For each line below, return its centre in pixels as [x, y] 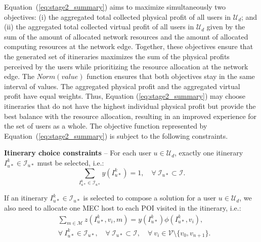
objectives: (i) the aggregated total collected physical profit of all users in [118, 16]
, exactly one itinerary [209, 153]
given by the [226, 27]
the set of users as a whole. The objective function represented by [106, 126]
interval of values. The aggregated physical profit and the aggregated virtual [122, 86]
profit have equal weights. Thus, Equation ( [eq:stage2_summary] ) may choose [125, 96]
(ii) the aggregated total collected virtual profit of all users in [99, 27]
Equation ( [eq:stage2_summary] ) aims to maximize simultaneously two [115, 7]
